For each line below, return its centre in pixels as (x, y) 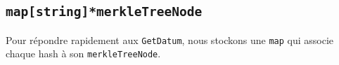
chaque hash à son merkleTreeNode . (83, 53)
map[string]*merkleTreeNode (104, 12)
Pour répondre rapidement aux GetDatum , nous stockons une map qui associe (170, 39)
